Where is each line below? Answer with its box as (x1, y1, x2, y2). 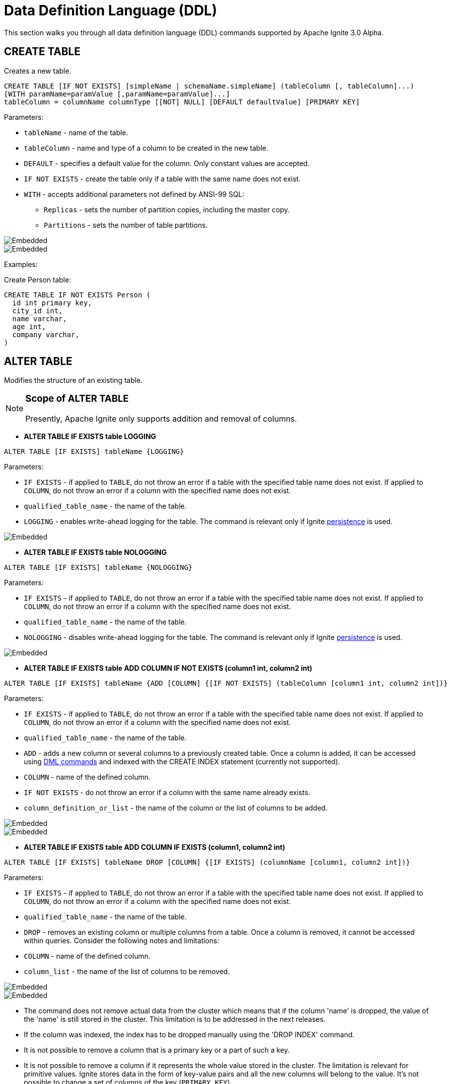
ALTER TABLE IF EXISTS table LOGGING (24, 432, 156, 441)
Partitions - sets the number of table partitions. (44, 220, 208, 229)
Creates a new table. (4, 66, 72, 75)
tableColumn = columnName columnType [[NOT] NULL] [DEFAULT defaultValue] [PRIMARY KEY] (4, 97, 360, 106)
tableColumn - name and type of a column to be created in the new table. (24, 143, 268, 152)
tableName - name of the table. (24, 128, 128, 137)
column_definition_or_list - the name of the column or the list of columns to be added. (24, 804, 328, 813)
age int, (12, 322, 46, 331)
